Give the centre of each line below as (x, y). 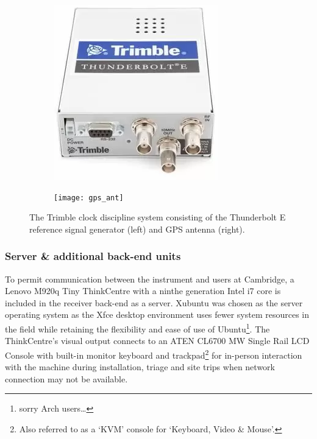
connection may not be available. (66, 378)
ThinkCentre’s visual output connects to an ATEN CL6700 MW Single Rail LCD (157, 341)
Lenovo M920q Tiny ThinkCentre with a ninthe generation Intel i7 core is (143, 291)
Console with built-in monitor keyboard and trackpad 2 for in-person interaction (154, 354)
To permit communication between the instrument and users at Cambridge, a (150, 279)
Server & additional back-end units (93, 256)
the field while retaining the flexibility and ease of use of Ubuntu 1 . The (137, 328)
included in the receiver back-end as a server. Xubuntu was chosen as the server (154, 302)
